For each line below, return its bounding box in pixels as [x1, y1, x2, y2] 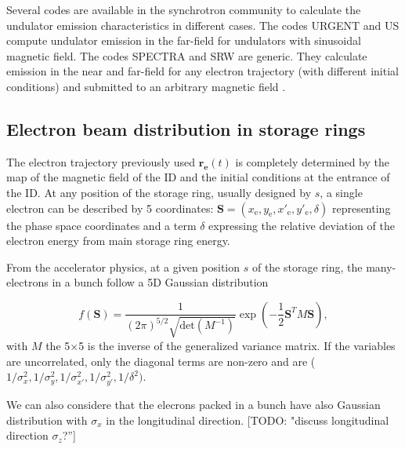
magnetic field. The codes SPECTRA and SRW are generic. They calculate [6, 47, 367, 64]
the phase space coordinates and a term [6, 217, 197, 233]
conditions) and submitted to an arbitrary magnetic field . [6, 78, 286, 94]
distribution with [6, 411, 88, 428]
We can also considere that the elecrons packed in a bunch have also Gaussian [6, 396, 381, 413]
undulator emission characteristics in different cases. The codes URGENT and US [6, 16, 400, 33]
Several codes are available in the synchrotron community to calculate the [6, 2, 361, 17]
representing [331, 199, 391, 216]
